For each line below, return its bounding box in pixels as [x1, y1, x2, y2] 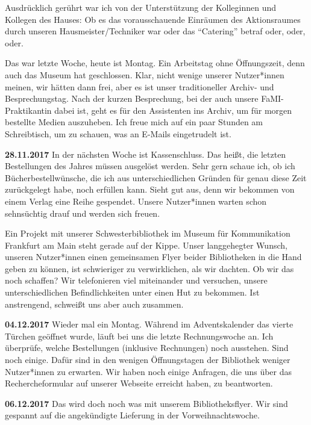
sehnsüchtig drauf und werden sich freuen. [5, 206, 160, 219]
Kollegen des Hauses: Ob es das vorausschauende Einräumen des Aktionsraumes [5, 13, 301, 25]
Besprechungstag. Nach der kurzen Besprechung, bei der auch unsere [5, 92, 259, 105]
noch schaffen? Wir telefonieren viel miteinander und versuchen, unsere [5, 274, 268, 287]
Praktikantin [5, 104, 52, 116]
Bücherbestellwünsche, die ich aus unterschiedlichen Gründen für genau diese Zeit [5, 171, 307, 184]
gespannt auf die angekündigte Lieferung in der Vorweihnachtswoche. [5, 409, 260, 421]
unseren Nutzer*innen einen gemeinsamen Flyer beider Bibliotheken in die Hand [5, 250, 302, 263]
